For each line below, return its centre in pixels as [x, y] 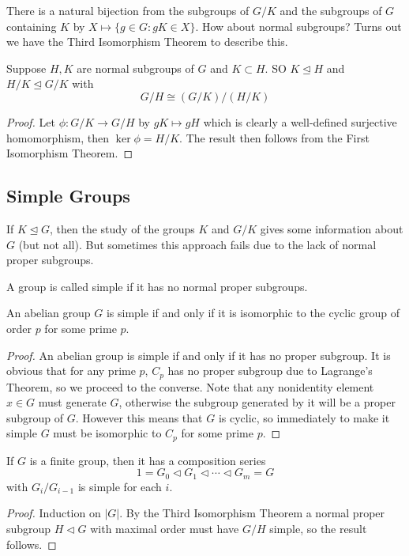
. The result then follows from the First [274, 137]
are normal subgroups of [135, 68]
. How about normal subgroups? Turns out [298, 26]
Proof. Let [31, 121]
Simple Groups [68, 196]
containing [32, 26]
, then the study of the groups [122, 228]
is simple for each [120, 486]
